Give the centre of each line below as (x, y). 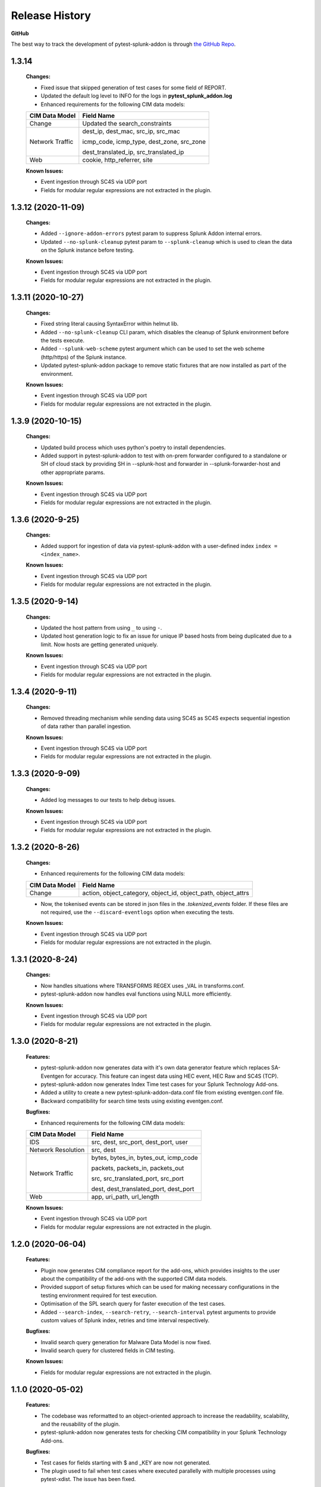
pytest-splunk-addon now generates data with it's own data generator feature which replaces (155, 1068)
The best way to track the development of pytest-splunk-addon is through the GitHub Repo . (123, 44)
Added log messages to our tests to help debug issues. (108, 800)
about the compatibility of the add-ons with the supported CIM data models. (134, 1278)
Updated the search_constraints (127, 123)
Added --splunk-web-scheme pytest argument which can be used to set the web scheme (152, 349)
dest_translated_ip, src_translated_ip (133, 152)
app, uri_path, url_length (125, 1197)
